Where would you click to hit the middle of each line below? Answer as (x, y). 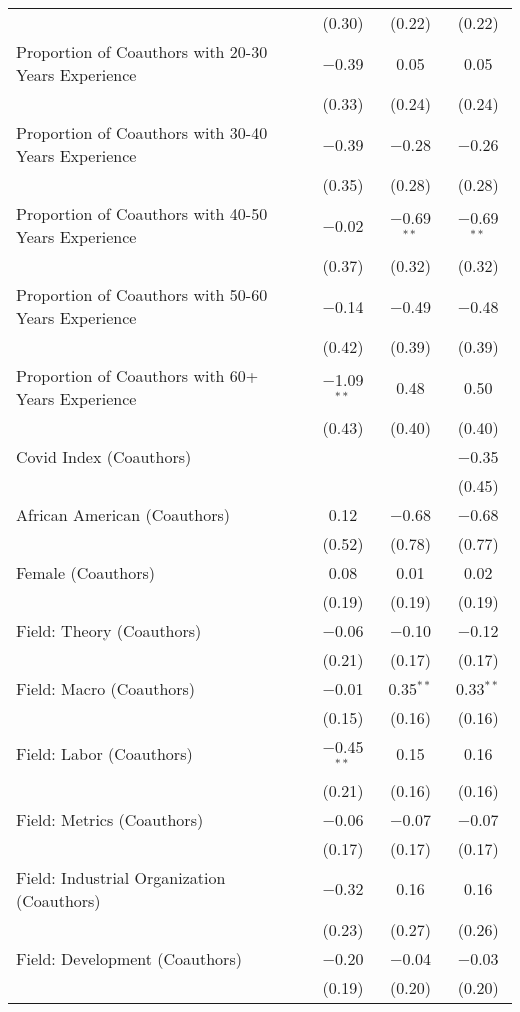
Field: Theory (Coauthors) (109, 630)
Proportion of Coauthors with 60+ (137, 375)
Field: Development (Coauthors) (129, 958)
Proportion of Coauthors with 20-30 (142, 51)
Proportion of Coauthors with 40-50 (142, 213)
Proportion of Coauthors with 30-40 (142, 132)
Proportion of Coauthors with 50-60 (142, 294)
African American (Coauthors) (123, 514)
